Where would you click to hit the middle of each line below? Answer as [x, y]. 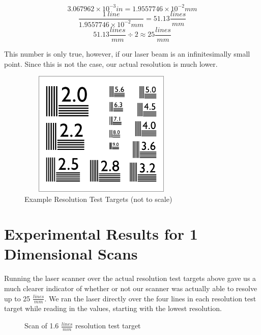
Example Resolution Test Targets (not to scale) [98, 199]
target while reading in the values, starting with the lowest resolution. [113, 308]
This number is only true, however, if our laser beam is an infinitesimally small [127, 53]
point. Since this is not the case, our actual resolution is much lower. [111, 63]
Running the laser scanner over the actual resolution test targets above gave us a [130, 278]
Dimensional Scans [71, 254]
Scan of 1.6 [42, 326]
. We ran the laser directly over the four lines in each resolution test [150, 298]
